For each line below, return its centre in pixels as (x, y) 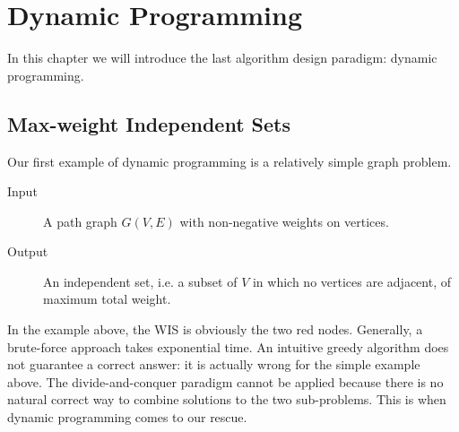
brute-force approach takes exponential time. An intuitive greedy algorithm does (228, 346)
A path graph (80, 221)
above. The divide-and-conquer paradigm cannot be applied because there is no (225, 381)
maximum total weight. (107, 299)
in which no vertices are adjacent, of (351, 281)
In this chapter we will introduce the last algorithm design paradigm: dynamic (222, 58)
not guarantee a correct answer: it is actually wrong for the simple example (214, 364)
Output (28, 251)
